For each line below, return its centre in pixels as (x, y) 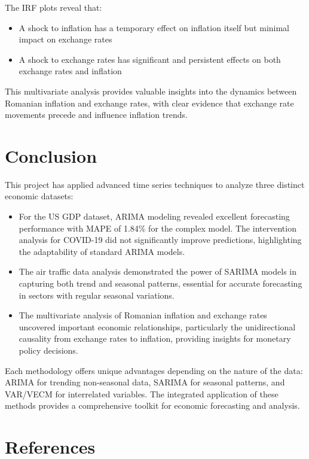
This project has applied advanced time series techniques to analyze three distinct (155, 184)
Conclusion (51, 155)
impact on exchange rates (65, 39)
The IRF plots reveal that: (53, 7)
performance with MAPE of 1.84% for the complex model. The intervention (157, 228)
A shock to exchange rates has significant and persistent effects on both (150, 59)
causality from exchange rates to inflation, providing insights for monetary (155, 338)
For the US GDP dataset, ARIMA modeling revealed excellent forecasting (154, 216)
